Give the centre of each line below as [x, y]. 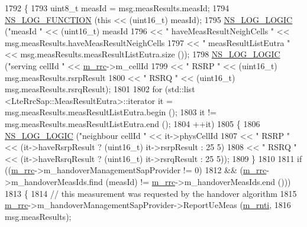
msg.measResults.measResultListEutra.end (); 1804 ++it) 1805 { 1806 [133, 123]
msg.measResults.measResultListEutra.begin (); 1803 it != [111, 112]
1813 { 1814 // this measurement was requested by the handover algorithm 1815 [151, 193]
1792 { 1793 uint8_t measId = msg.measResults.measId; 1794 [117, 8]
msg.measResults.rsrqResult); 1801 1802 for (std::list [100, 89]
